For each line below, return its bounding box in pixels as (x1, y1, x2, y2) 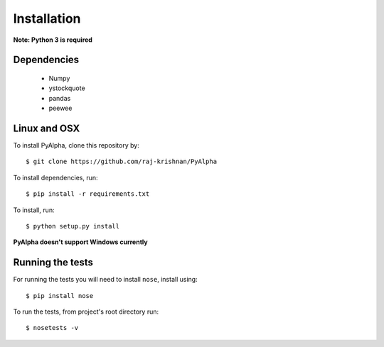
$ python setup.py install (26, 222, 120, 230)
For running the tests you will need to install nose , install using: (13, 275, 198, 284)
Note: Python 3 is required (13, 35, 92, 44)
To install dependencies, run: (13, 173, 99, 182)
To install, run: (13, 206, 55, 214)
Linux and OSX (13, 122, 80, 134)
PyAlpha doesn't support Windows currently (13, 238, 149, 246)
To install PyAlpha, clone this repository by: (13, 141, 140, 150)
